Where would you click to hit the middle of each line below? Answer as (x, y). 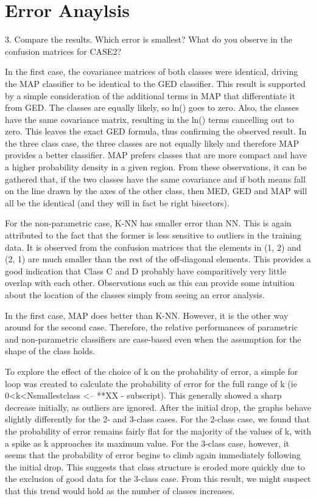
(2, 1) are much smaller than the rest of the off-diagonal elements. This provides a (158, 259)
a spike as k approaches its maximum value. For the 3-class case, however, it (147, 443)
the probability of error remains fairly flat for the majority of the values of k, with (158, 431)
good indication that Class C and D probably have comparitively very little (146, 270)
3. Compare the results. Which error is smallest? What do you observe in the (149, 39)
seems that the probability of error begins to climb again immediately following (153, 455)
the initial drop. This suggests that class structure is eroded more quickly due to (155, 466)
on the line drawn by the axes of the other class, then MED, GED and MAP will (156, 191)
